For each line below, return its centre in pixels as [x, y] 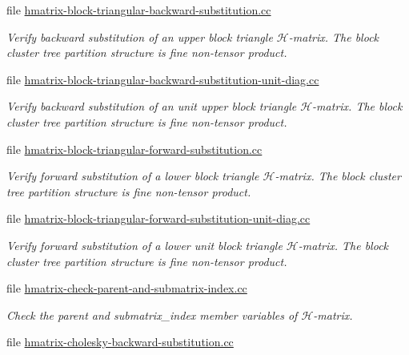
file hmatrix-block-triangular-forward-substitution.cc [134, 149]
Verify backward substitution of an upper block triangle [140, 36]
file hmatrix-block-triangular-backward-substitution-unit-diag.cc [163, 79]
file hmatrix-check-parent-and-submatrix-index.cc [127, 288]
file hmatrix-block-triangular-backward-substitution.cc [139, 10]
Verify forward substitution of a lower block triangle [133, 176]
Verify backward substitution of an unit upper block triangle [152, 106]
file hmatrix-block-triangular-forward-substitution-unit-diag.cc [158, 218]
